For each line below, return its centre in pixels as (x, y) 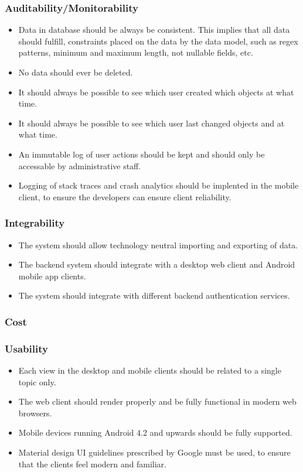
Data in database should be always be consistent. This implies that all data (154, 30)
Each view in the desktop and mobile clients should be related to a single (150, 370)
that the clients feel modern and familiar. (92, 464)
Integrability (35, 223)
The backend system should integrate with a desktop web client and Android (157, 264)
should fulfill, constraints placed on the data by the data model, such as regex (158, 41)
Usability (26, 348)
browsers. (35, 413)
